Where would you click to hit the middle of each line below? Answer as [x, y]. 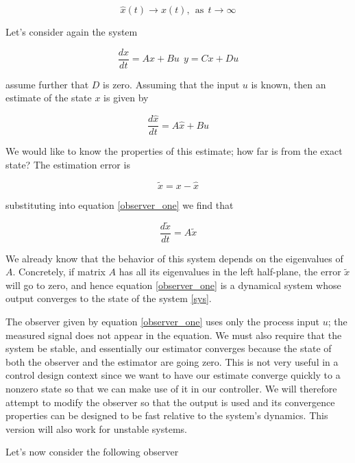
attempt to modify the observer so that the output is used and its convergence [170, 402]
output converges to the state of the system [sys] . [109, 298]
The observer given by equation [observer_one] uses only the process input [163, 321]
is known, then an [289, 84]
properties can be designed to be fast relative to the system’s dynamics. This [167, 415]
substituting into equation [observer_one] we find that [120, 204]
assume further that [47, 84]
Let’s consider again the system [72, 32]
